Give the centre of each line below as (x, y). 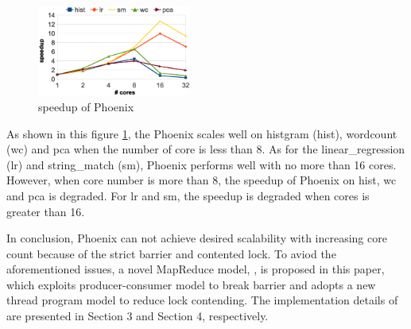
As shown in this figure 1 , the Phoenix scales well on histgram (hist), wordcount (202, 133)
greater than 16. (46, 211)
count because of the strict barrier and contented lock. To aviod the (171, 253)
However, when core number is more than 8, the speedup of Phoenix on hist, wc (202, 180)
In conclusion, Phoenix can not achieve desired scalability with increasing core (197, 238)
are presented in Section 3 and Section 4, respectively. (138, 316)
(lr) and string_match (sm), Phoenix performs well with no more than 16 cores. (202, 164)
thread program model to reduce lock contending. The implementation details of (202, 300)
